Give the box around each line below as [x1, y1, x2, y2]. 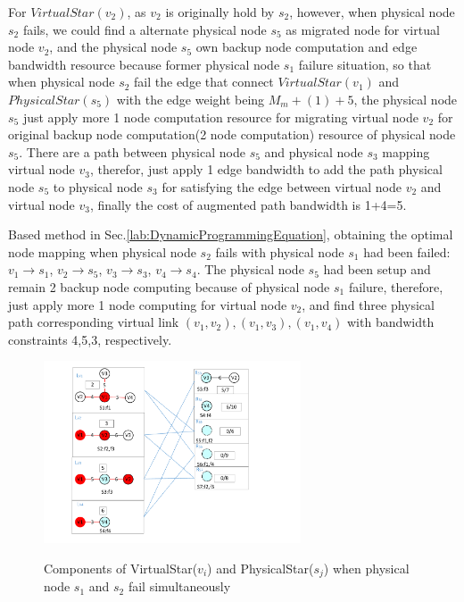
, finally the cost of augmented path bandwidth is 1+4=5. [89, 195, 407, 213]
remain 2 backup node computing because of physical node [8, 277, 330, 296]
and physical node [264, 142, 363, 161]
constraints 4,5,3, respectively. [8, 330, 172, 348]
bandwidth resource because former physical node [8, 54, 280, 73]
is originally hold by [165, 3, 275, 21]
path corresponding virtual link [8, 313, 179, 331]
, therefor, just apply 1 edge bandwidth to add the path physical [89, 160, 443, 179]
